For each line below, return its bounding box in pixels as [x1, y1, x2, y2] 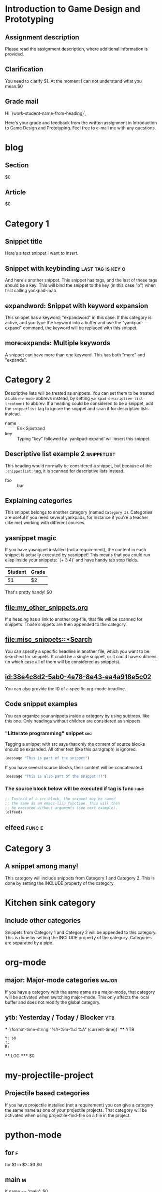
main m [5, 1175, 27, 1184]
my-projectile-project [5, 1069, 93, 1081]
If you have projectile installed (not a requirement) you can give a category [5, 1102, 154, 1108]
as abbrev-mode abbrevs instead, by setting [5, 395, 90, 401]
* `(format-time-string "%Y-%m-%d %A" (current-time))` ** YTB [5, 1026, 134, 1032]
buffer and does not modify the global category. [5, 999, 101, 1005]
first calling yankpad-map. [5, 288, 58, 294]
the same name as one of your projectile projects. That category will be [5, 1107, 147, 1113]
